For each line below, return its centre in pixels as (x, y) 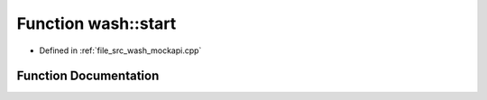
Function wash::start (96, 23)
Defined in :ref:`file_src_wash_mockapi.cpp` (120, 50)
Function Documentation (88, 76)
